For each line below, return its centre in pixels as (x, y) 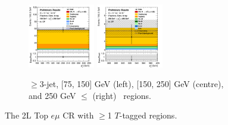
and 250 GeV (52, 95)
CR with (78, 115)
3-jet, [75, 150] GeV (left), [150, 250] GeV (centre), (132, 84)
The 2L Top (26, 115)
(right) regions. (122, 95)
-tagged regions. (148, 115)
